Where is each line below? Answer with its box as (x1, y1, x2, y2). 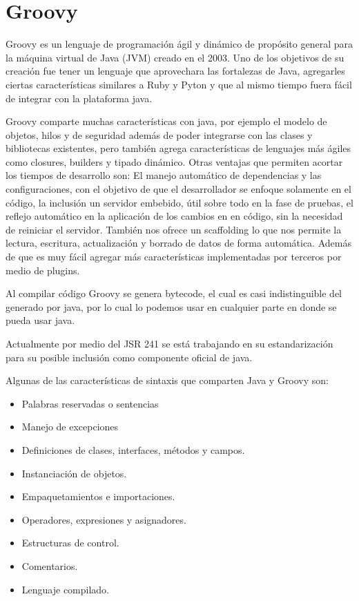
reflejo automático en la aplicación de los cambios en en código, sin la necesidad (6, 209, 343, 223)
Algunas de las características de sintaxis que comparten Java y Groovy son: (6, 373, 329, 388)
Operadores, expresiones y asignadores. (21, 512, 186, 526)
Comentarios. (21, 558, 78, 573)
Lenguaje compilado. (21, 582, 110, 596)
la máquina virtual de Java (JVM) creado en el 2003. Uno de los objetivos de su (6, 50, 345, 64)
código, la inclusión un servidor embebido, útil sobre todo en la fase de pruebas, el (6, 195, 353, 209)
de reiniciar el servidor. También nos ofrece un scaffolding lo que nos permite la (6, 222, 342, 236)
